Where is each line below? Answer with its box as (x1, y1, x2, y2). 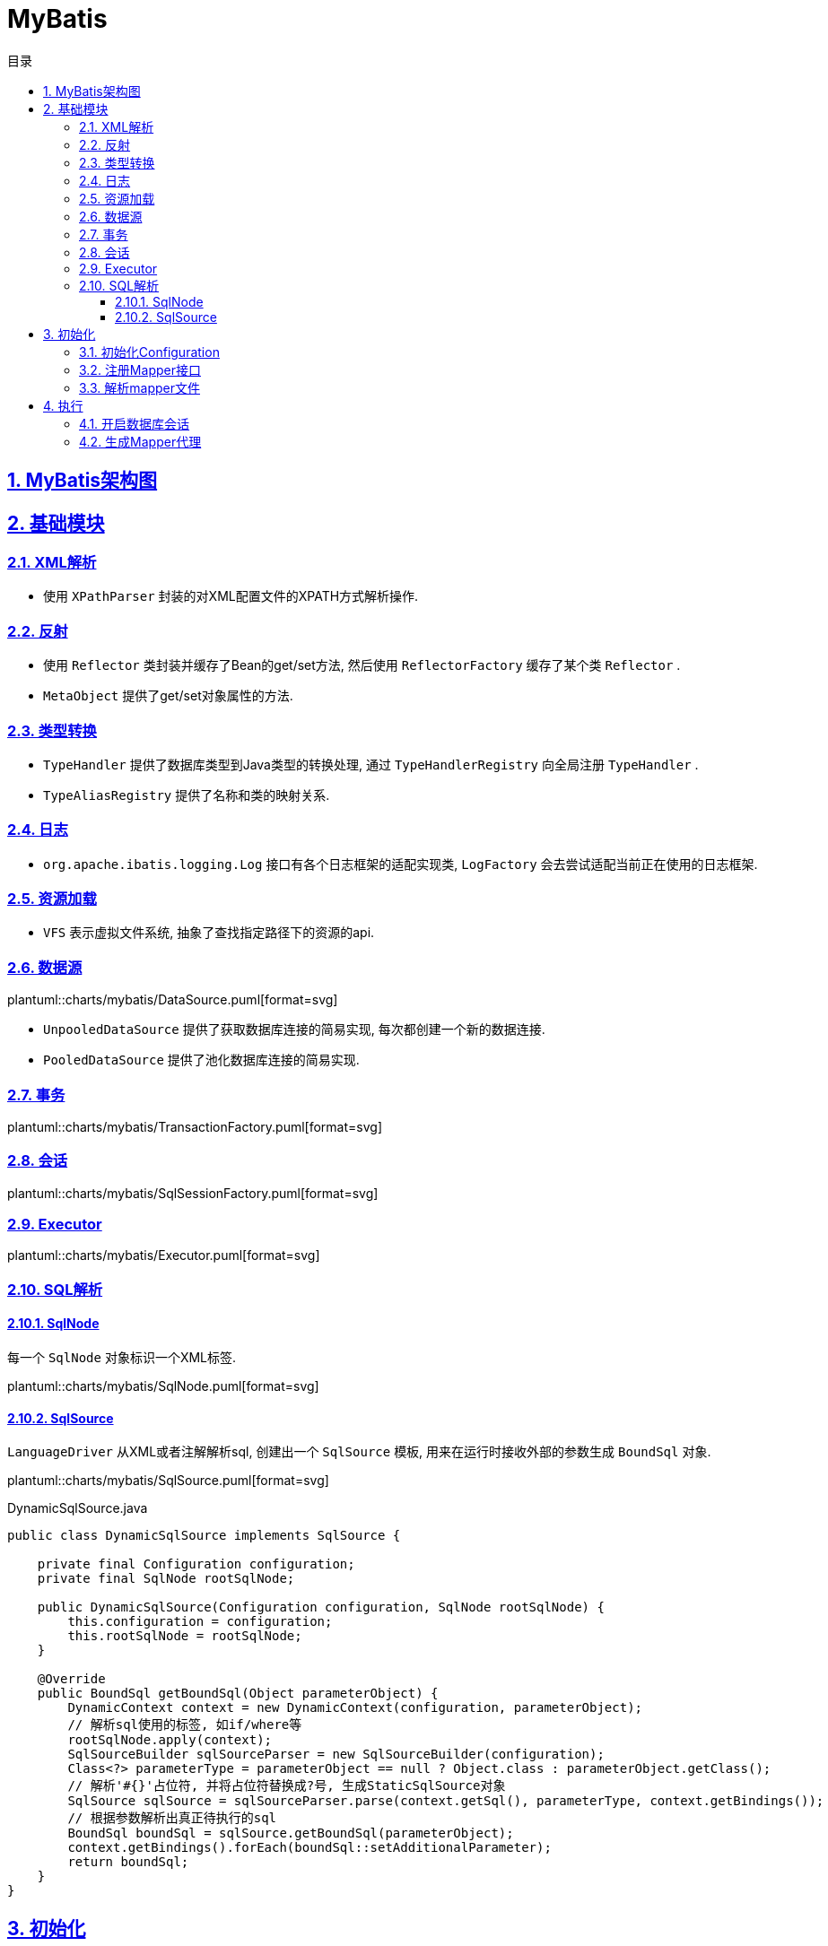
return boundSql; (67, 1855, 189, 1870)
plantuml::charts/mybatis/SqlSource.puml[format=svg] (7, 1473, 329, 1489)
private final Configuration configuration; (37, 1557, 355, 1572)
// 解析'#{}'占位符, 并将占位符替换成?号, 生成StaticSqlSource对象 (67, 1778, 506, 1794)
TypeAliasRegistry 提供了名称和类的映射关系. (43, 786, 330, 803)
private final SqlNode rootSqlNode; (37, 1571, 295, 1586)
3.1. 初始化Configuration (79, 343, 220, 360)
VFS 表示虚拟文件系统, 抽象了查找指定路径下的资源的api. (43, 925, 375, 941)
